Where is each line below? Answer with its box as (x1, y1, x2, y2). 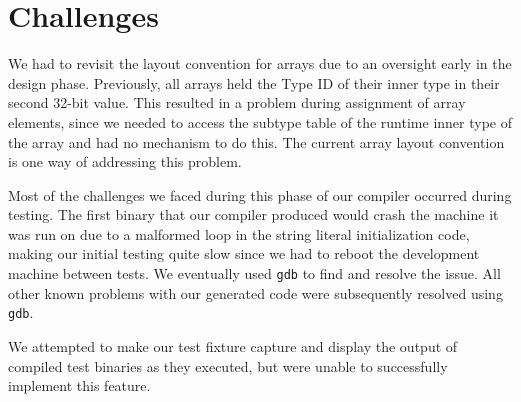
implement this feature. (8, 375, 151, 396)
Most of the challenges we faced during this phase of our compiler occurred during (8, 184, 512, 205)
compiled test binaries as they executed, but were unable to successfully (8, 355, 448, 376)
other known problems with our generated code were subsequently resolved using (8, 282, 503, 303)
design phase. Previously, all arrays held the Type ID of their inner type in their (8, 72, 500, 93)
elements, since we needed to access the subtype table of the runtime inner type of (8, 111, 512, 132)
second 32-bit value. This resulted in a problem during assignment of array (8, 92, 466, 113)
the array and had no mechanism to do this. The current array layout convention (8, 131, 505, 152)
